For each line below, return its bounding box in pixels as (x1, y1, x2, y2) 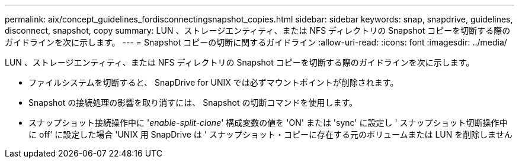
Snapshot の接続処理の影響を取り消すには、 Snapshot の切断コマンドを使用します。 (28, 97, 358, 107)
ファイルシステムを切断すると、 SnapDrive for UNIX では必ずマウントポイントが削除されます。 (28, 77, 399, 87)
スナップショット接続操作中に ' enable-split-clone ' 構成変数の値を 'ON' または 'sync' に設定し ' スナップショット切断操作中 (28, 118, 508, 128)
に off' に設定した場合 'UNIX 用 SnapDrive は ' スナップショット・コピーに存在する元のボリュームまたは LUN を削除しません (28, 129, 512, 139)
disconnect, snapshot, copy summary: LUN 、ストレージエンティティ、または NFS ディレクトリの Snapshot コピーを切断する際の (5, 25, 511, 35)
